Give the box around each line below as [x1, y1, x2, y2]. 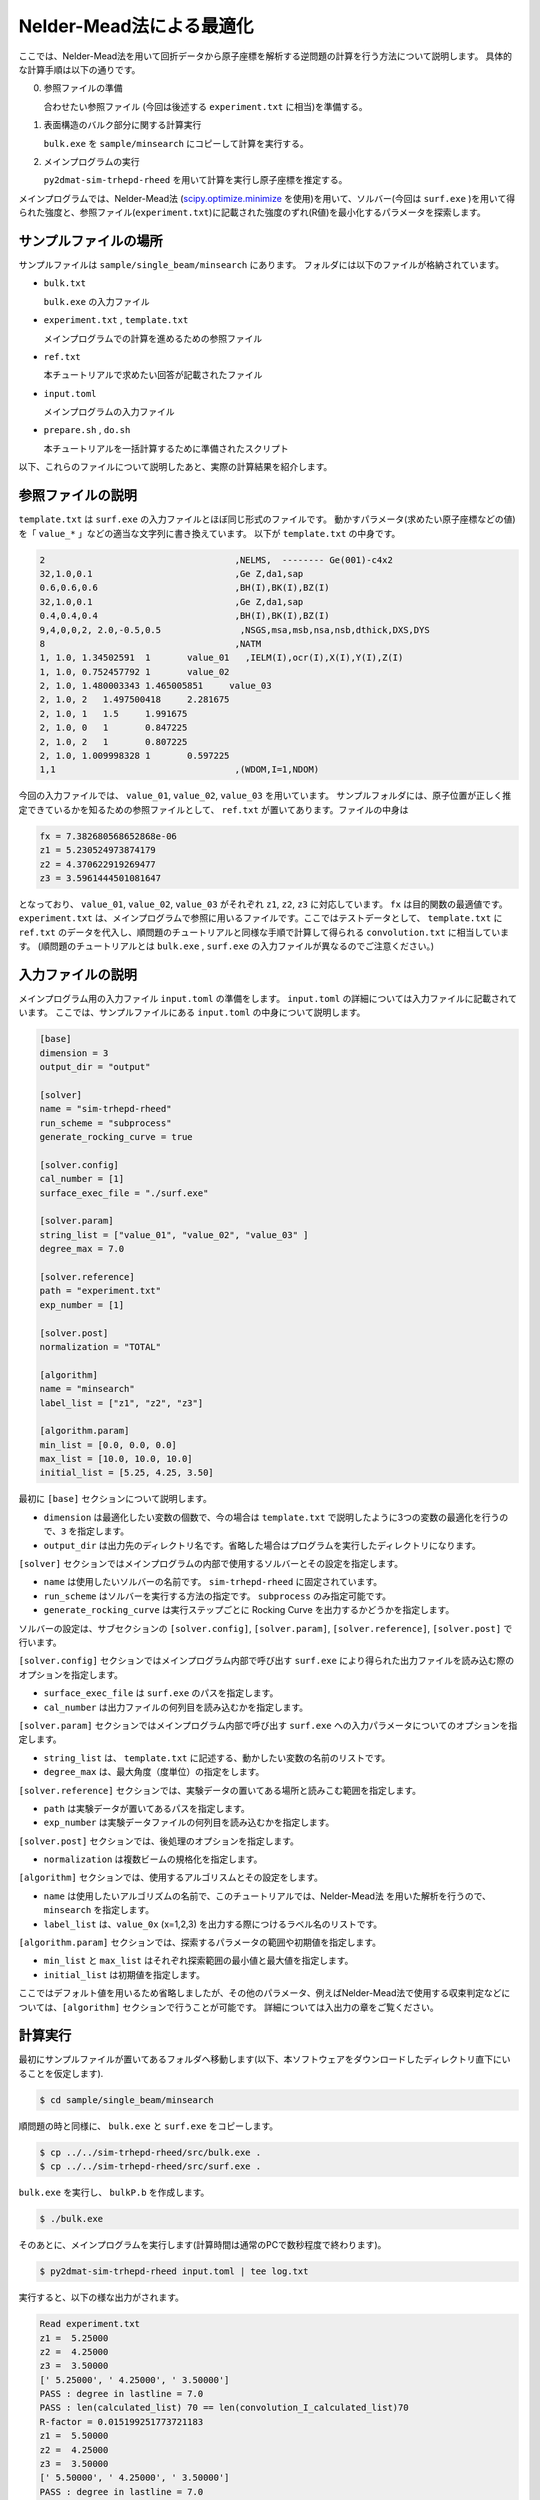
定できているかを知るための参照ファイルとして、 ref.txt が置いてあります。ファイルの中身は [18, 803, 409, 815]
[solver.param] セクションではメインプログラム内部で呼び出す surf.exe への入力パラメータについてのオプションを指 [18, 1719, 518, 1731]
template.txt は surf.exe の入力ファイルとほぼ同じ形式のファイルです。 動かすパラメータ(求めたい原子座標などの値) [18, 513, 516, 525]
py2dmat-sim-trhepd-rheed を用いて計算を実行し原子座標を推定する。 [43, 174, 348, 186]
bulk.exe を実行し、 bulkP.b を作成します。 [18, 2186, 210, 2199]
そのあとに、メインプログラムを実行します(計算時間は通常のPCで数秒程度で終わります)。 [18, 2239, 387, 2251]
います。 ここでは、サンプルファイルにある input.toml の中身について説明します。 [18, 1006, 366, 1019]
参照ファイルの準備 [43, 82, 123, 94]
